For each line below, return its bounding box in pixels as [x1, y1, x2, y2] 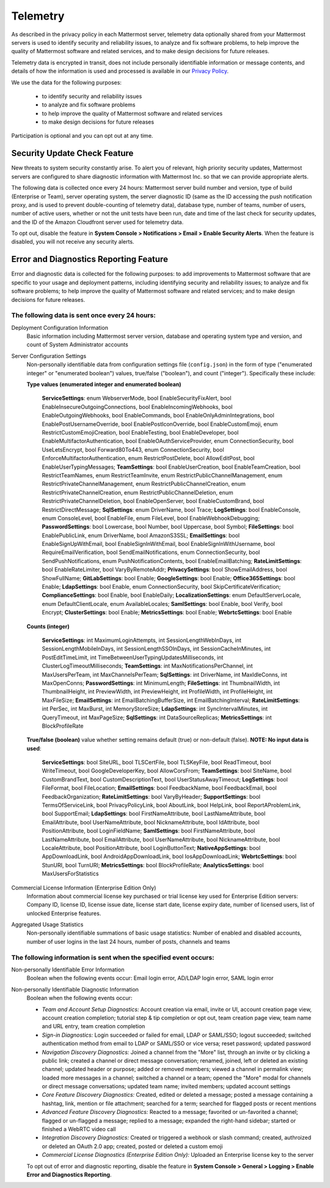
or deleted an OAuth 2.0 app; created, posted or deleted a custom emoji [42, 1142, 223, 1150]
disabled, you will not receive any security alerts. [11, 238, 134, 245]
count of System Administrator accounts [26, 341, 128, 348]
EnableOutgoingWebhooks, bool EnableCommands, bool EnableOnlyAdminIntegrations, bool [42, 412, 274, 419]
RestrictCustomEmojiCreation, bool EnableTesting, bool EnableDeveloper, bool [42, 429, 239, 436]
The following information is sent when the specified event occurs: [11, 953, 215, 962]
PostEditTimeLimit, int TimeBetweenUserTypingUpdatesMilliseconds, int [42, 654, 224, 661]
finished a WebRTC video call [42, 1126, 116, 1133]
